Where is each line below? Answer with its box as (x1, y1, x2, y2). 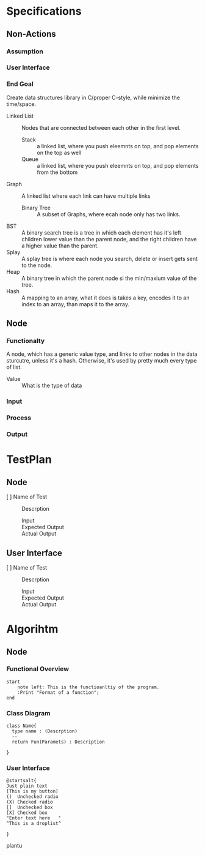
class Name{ (6, 723, 37, 729)
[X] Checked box (6, 810, 48, 816)
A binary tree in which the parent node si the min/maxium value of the (21, 274, 197, 282)
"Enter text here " (6, 815, 62, 821)
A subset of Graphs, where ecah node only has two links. (37, 210, 181, 218)
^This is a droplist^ (6, 821, 62, 827)
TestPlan (6, 453, 52, 467)
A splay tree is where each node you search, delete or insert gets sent (21, 255, 198, 262)
